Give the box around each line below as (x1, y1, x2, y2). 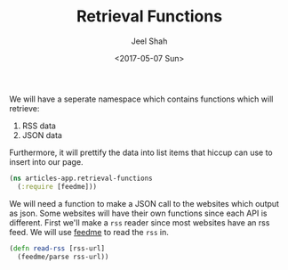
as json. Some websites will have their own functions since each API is (9, 208, 268, 218)
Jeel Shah (131, 36, 168, 46)
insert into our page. (9, 156, 84, 167)
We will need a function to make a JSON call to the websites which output (9, 198, 280, 209)
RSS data (21, 120, 56, 131)
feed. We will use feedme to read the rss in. (9, 226, 169, 237)
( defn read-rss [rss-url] (9, 243, 105, 253)
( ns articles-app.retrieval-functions (9, 174, 153, 183)
